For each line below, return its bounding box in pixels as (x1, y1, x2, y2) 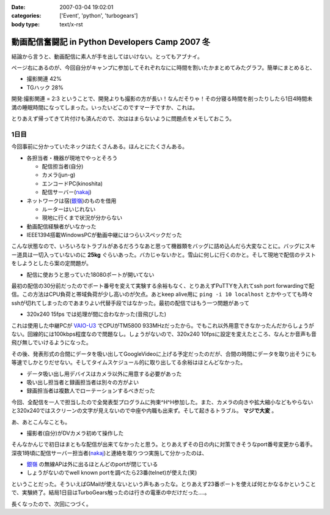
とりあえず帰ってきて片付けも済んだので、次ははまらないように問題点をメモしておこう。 (11, 115, 235, 122)
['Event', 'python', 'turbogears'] (59, 12, 138, 20)
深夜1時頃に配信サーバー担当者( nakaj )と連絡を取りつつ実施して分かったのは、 (11, 449, 208, 456)
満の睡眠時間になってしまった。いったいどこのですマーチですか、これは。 (11, 103, 199, 111)
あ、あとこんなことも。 (11, 418, 70, 426)
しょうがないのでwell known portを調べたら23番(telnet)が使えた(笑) (26, 469, 197, 476)
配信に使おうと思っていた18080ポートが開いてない (26, 271, 155, 278)
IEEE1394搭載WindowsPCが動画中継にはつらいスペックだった (26, 231, 183, 239)
